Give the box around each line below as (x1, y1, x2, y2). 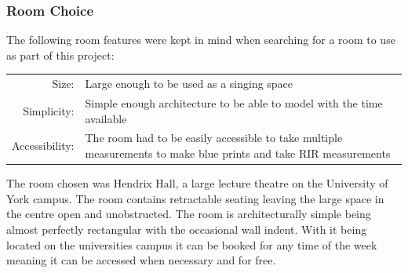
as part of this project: (6, 46, 115, 63)
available (85, 110, 127, 126)
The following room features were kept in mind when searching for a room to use (6, 31, 395, 48)
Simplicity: (23, 102, 75, 118)
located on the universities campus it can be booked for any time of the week (6, 236, 377, 253)
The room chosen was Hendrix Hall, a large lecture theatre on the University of (6, 175, 388, 191)
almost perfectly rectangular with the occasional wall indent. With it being (6, 220, 367, 237)
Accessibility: (12, 137, 75, 154)
